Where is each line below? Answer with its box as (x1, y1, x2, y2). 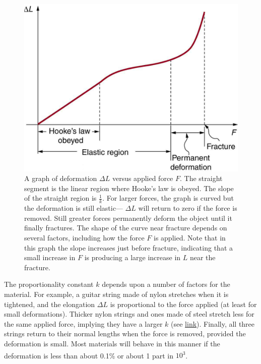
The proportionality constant (4, 279, 94, 289)
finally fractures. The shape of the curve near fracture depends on (24, 222, 227, 233)
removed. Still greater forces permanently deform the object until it (24, 212, 232, 223)
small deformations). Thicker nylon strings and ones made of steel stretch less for (4, 309, 254, 319)
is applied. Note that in (154, 232, 226, 242)
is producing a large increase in (84, 252, 181, 263)
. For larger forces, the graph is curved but (102, 193, 234, 203)
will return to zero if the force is (138, 203, 237, 213)
